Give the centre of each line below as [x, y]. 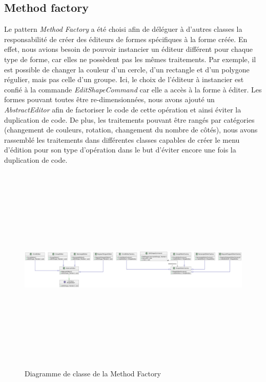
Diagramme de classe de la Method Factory [93, 374]
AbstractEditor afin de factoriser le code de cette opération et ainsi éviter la [123, 109]
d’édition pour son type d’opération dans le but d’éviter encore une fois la [120, 150]
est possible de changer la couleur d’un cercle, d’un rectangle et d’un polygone [127, 69]
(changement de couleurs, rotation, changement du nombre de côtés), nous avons [131, 130]
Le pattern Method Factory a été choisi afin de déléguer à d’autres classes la [123, 29]
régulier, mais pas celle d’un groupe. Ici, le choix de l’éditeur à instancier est [124, 79]
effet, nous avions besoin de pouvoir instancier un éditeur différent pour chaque [129, 49]
